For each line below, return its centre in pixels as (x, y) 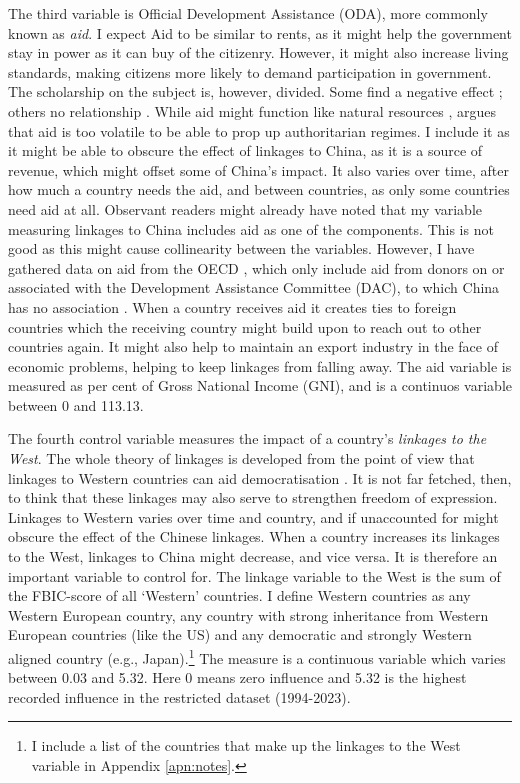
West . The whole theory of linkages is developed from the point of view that (241, 458)
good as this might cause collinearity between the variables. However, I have (241, 248)
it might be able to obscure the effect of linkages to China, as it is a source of (245, 150)
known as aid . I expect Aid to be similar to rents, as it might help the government (260, 32)
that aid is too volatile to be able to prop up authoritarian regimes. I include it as (259, 130)
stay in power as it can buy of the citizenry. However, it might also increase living (258, 52)
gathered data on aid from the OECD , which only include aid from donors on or (256, 267)
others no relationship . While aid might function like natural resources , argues (252, 110)
